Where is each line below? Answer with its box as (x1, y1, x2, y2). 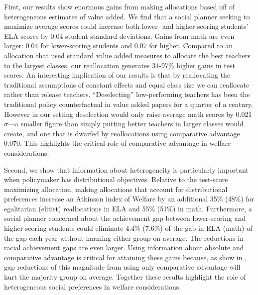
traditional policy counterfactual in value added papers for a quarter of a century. (4, 98, 253, 109)
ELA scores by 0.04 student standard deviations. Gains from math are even (4, 30, 235, 41)
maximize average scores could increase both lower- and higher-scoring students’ (4, 21, 249, 31)
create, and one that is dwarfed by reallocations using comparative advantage (4, 128, 240, 138)
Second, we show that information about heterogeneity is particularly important (4, 164, 249, 175)
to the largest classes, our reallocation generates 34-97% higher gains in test (4, 60, 235, 70)
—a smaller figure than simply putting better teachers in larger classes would (8, 118, 244, 129)
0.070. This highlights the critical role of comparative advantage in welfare (4, 138, 231, 148)
